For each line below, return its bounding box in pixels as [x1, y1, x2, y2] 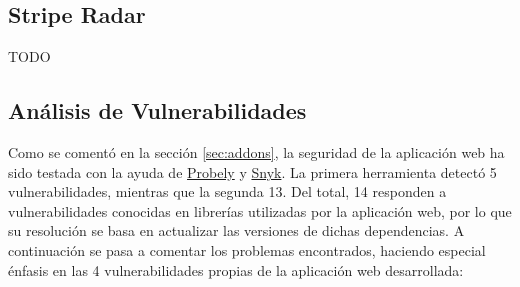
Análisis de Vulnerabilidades [8, 95, 307, 126]
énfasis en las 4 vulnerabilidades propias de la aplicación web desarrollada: [8, 259, 464, 280]
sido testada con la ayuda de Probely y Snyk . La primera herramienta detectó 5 [8, 161, 497, 182]
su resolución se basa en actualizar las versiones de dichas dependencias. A [8, 220, 465, 241]
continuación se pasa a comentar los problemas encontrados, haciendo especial [8, 239, 486, 260]
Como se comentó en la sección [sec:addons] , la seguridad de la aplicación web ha [8, 142, 505, 162]
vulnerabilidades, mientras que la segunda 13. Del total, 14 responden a [8, 181, 447, 202]
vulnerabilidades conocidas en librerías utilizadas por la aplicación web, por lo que [8, 200, 512, 221]
